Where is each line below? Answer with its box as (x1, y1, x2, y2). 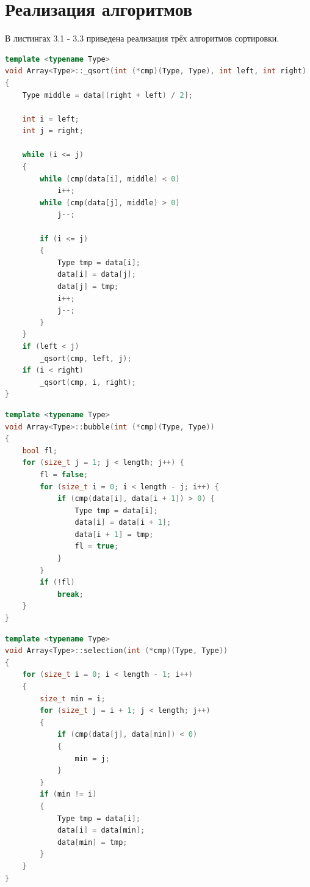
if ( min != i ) (40, 790, 97, 799)
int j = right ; (22, 126, 84, 136)
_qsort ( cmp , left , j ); (40, 354, 132, 363)
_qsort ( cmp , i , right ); (40, 378, 136, 387)
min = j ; (74, 754, 110, 763)
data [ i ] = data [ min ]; (57, 826, 145, 835)
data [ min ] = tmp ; (57, 838, 128, 847)
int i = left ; (22, 114, 79, 123)
